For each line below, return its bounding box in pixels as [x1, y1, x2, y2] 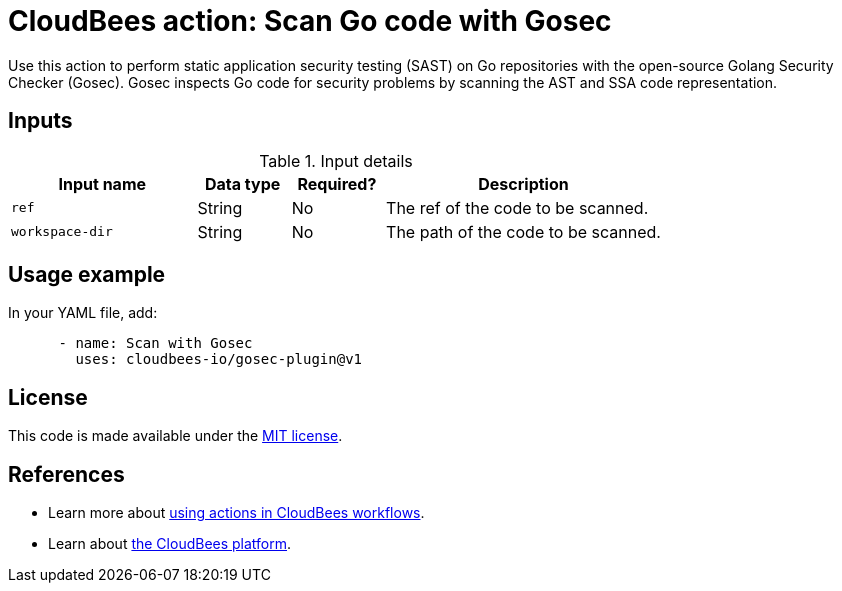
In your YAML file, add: [8, 304, 158, 322]
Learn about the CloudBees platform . [48, 535, 292, 553]
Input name [58, 173, 147, 194]
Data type [205, 173, 281, 194]
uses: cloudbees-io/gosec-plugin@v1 [75, 351, 363, 368]
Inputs [8, 108, 73, 134]
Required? [297, 173, 377, 194]
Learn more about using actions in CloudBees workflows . [48, 504, 425, 522]
